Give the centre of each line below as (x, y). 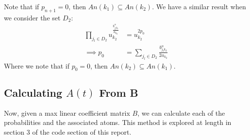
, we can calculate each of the (181, 113)
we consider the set (32, 17)
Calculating (33, 92)
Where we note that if (37, 65)
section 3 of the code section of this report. (68, 131)
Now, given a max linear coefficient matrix (67, 113)
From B (119, 92)
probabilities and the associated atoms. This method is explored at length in (118, 122)
